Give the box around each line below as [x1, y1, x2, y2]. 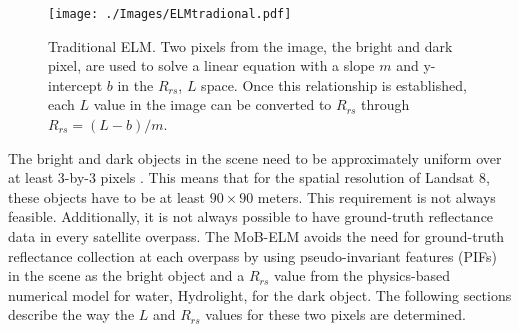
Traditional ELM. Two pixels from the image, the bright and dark [48, 35, 453, 56]
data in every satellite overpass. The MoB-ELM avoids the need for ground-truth [8, 226, 505, 246]
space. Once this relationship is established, [201, 74, 467, 95]
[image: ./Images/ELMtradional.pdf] [48, 7, 292, 21]
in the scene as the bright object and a [8, 265, 245, 286]
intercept [48, 74, 103, 95]
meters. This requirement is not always [257, 186, 496, 207]
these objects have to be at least [8, 186, 205, 207]
